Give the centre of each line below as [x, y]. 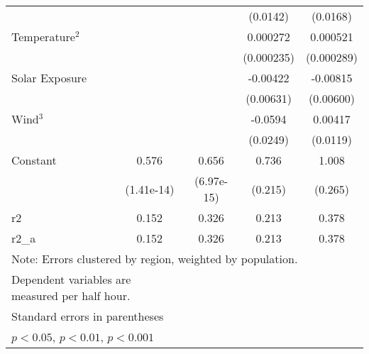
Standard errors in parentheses [88, 316]
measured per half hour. [71, 295]
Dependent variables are [71, 279]
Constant [34, 160]
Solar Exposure [49, 78]
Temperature [43, 37]
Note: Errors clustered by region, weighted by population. [155, 259]
